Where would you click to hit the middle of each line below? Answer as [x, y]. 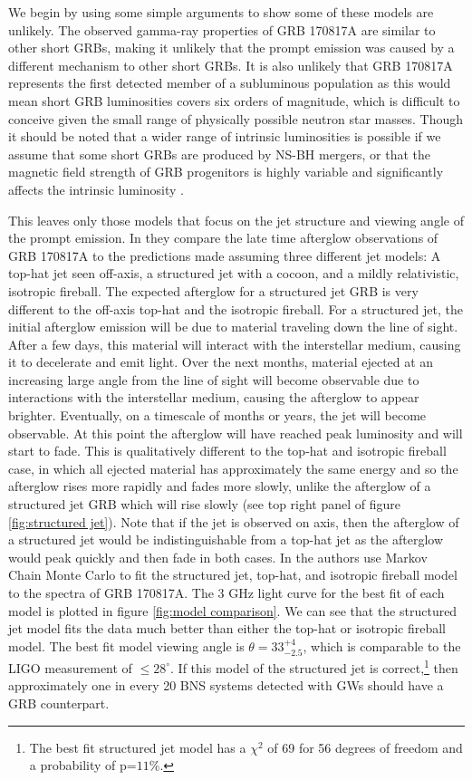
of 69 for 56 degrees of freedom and [365, 747]
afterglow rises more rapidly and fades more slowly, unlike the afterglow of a [220, 486]
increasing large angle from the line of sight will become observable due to [214, 379]
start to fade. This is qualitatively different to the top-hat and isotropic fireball [227, 451]
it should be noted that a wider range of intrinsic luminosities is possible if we [225, 136]
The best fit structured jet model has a [138, 747]
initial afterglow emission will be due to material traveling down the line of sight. [233, 327]
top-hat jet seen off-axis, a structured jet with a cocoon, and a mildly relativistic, [234, 273]
